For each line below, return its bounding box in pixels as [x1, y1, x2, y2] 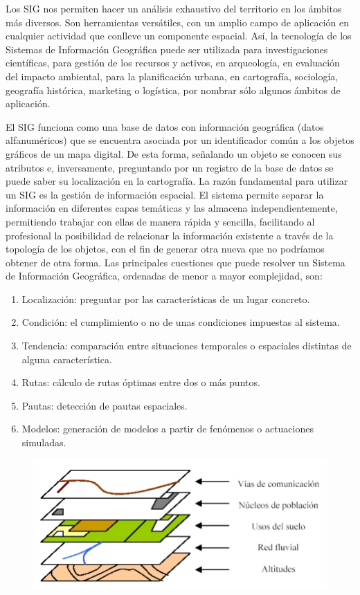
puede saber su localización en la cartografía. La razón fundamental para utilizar [6, 174, 348, 188]
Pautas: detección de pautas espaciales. [21, 398, 188, 412]
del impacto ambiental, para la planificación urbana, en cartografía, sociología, [6, 68, 339, 83]
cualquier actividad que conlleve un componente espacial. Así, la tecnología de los [6, 28, 352, 43]
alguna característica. [21, 351, 112, 366]
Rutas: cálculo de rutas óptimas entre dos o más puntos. [21, 375, 260, 390]
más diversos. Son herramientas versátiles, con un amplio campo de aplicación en [6, 15, 350, 29]
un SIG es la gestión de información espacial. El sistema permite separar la [6, 187, 324, 201]
